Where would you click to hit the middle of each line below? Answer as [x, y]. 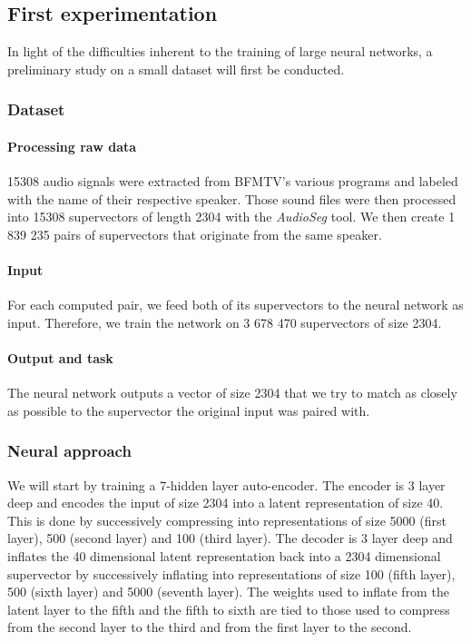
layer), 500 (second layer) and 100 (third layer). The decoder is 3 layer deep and [230, 538]
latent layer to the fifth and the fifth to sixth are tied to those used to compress [229, 609]
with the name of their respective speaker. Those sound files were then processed [232, 198]
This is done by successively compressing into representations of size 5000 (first [227, 520]
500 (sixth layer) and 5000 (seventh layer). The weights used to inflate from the [228, 592]
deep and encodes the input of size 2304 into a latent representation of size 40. [226, 503]
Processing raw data [72, 146]
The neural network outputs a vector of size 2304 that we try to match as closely [232, 393]
